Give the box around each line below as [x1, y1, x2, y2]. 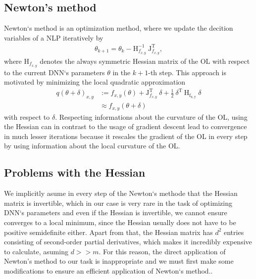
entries [224, 227, 244, 237]
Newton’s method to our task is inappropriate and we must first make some [4, 256, 234, 266]
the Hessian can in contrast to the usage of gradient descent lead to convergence [4, 121, 247, 132]
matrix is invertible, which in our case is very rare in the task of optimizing [4, 197, 232, 208]
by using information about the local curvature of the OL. [4, 140, 180, 151]
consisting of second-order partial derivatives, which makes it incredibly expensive [4, 236, 252, 247]
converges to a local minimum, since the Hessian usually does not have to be [4, 217, 236, 227]
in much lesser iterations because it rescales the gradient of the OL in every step [4, 131, 248, 141]
